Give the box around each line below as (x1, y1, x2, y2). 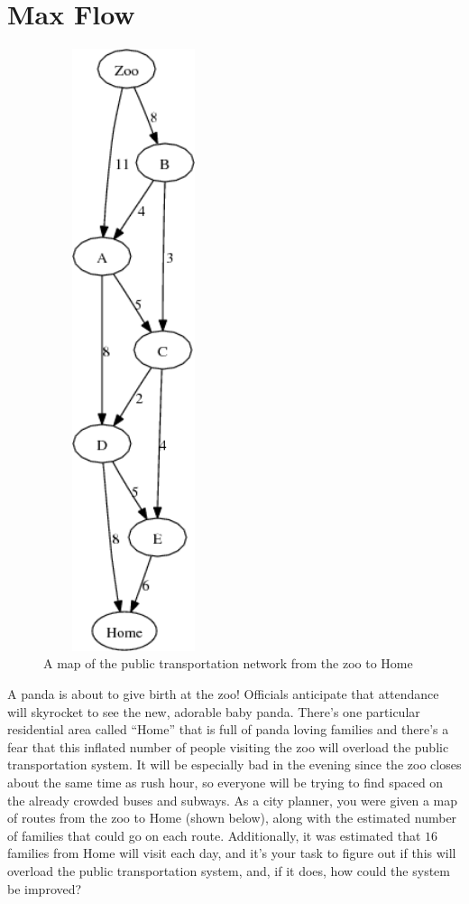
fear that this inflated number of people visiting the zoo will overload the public (7, 737, 449, 756)
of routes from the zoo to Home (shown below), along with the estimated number (7, 808, 457, 827)
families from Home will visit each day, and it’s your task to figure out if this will (7, 843, 456, 862)
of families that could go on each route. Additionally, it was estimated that (7, 825, 421, 844)
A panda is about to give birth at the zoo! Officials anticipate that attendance (7, 684, 439, 703)
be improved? (7, 879, 82, 898)
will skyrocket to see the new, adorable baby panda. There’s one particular (7, 702, 420, 721)
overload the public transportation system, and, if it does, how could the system (7, 861, 450, 880)
